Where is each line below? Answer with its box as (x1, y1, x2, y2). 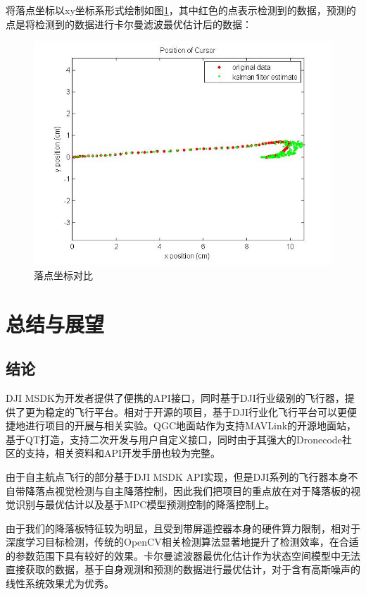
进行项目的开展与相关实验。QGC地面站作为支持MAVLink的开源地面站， (25, 418, 357, 433)
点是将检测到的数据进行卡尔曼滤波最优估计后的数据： (6, 16, 252, 31)
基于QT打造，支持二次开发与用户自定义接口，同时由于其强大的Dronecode (6, 431, 342, 446)
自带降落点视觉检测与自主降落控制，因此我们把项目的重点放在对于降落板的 (6, 483, 351, 498)
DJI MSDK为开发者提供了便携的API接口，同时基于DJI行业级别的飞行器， (6, 390, 345, 405)
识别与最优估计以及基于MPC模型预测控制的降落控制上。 (15, 497, 275, 512)
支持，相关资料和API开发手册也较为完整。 (25, 446, 221, 460)
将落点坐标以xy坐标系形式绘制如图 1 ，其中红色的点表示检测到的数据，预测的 (6, 3, 356, 17)
